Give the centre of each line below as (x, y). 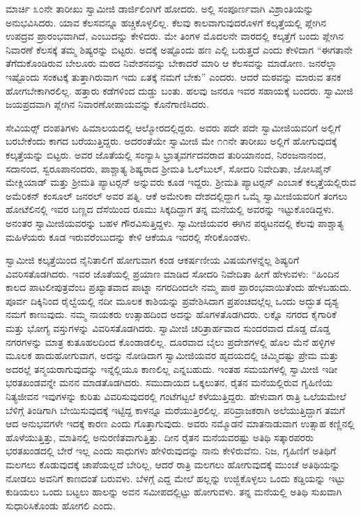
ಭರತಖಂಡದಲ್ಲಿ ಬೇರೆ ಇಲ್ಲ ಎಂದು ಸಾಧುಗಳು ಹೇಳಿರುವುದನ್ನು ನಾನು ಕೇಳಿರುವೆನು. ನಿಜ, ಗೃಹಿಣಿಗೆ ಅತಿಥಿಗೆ (171, 451)
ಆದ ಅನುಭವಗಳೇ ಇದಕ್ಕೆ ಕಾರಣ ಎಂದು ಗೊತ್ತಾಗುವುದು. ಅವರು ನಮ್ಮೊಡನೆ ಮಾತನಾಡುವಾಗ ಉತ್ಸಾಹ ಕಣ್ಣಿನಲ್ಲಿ (180, 423)
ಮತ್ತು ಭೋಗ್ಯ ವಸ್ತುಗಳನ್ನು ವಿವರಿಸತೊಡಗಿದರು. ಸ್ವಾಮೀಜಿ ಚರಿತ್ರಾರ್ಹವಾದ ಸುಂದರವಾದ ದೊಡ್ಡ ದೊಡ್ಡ (168, 328)
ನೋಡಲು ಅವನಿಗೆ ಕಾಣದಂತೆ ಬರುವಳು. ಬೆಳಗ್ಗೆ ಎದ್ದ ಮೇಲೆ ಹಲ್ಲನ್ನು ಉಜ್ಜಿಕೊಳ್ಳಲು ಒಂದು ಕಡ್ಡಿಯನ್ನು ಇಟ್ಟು (176, 478)
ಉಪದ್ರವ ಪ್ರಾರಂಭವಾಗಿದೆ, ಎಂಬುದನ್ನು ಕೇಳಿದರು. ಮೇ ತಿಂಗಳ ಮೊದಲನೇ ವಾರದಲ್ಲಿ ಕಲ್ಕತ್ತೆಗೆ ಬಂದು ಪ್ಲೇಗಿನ (175, 36)
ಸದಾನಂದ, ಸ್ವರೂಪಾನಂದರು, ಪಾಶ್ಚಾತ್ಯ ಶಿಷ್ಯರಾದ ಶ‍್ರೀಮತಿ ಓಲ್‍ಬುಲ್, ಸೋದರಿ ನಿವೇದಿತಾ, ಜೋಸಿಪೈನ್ (169, 168)
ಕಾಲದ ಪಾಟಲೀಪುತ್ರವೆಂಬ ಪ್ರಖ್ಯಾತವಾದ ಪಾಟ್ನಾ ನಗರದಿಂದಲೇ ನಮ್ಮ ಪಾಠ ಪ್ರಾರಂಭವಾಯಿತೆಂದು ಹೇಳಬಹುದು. (179, 287)
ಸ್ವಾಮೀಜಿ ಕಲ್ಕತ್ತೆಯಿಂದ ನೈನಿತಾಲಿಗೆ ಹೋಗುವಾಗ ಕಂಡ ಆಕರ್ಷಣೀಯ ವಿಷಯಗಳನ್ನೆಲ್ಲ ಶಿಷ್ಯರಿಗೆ (153, 260)
